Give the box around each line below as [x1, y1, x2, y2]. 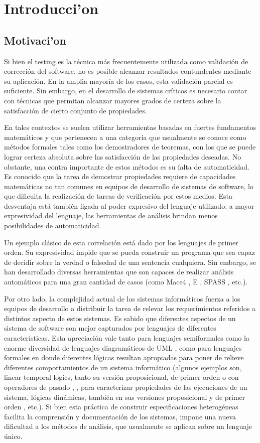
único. [4, 430, 23, 441]
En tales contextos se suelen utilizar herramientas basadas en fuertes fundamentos [4, 122, 256, 132]
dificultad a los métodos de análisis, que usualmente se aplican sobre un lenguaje [4, 421, 252, 431]
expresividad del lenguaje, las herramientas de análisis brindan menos [4, 210, 218, 221]
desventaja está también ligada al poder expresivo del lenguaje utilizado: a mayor [4, 200, 254, 211]
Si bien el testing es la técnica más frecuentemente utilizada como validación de [4, 56, 248, 66]
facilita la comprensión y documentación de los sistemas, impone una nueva [4, 411, 236, 421]
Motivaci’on [4, 32, 66, 48]
